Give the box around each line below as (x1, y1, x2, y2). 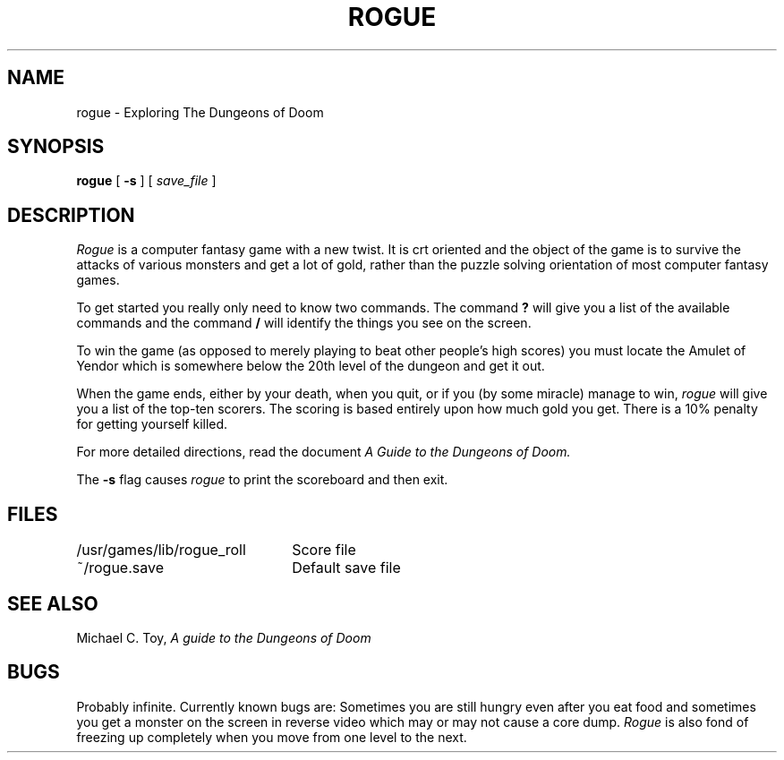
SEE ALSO (7, 592, 98, 615)
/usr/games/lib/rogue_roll (76, 541, 246, 559)
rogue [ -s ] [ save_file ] (76, 173, 217, 189)
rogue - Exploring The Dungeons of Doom (76, 104, 324, 120)
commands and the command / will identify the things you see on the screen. (76, 315, 532, 331)
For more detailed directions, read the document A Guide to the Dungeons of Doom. (76, 444, 571, 460)
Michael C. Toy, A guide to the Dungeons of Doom (76, 629, 371, 645)
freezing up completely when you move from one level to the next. (76, 729, 467, 745)
